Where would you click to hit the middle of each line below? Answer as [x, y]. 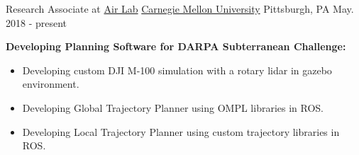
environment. [51, 84]
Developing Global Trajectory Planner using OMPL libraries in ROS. [173, 107]
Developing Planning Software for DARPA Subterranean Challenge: [176, 46]
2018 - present [37, 22]
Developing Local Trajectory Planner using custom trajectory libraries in [181, 131]
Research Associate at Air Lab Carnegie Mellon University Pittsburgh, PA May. [180, 8]
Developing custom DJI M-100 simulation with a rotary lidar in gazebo [177, 70]
